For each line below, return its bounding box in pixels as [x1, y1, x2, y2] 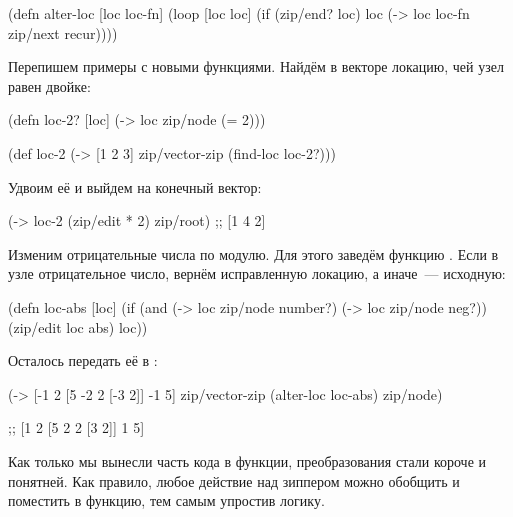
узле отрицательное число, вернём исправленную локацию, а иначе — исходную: [8, 263, 506, 284]
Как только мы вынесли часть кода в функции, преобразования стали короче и [8, 450, 487, 471]
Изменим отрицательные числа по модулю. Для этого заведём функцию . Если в [8, 243, 499, 264]
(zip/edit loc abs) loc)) [8, 316, 148, 337]
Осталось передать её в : [8, 350, 158, 371]
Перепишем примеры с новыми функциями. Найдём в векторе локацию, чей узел [8, 56, 504, 77]
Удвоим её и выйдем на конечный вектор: [8, 176, 262, 197]
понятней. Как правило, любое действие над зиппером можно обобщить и [8, 470, 460, 491]
